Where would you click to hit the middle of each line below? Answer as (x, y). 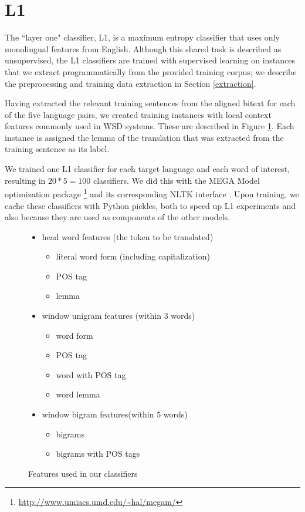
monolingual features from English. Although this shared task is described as (143, 48)
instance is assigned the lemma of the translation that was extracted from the (144, 137)
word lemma (78, 394)
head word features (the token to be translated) (128, 236)
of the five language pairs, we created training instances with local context (138, 114)
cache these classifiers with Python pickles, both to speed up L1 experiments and (150, 205)
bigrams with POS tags (98, 454)
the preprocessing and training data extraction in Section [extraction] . (131, 83)
